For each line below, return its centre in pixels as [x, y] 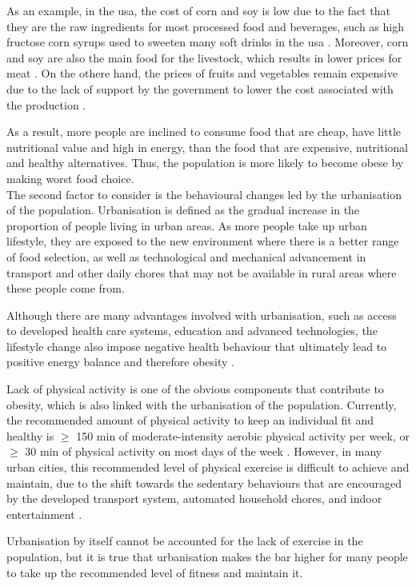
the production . [46, 104]
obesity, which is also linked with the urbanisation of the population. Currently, [202, 404]
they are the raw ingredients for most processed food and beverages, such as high [205, 26]
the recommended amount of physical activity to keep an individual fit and [190, 420]
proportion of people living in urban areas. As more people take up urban [187, 225]
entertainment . [44, 514]
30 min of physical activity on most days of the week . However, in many [204, 451]
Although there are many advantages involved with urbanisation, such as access [202, 315]
